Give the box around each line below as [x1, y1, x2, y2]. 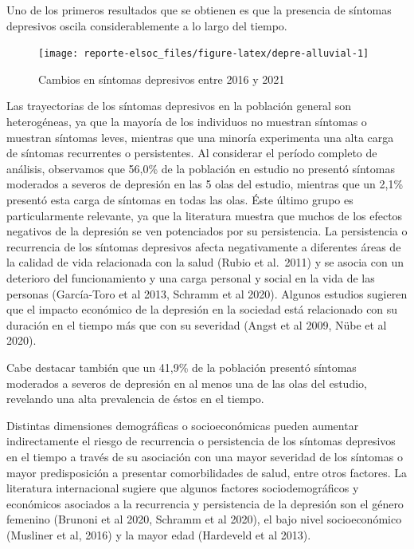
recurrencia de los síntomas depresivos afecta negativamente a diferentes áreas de [6, 238, 401, 255]
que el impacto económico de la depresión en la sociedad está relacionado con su [6, 301, 398, 318]
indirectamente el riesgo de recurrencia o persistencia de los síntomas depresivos [6, 432, 396, 449]
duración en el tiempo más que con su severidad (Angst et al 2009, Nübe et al [6, 316, 387, 333]
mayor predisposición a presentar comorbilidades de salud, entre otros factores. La [6, 464, 408, 480]
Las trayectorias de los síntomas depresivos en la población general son [6, 97, 351, 114]
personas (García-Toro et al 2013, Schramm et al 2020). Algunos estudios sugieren [6, 285, 408, 302]
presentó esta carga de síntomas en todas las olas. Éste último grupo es [6, 192, 353, 207]
